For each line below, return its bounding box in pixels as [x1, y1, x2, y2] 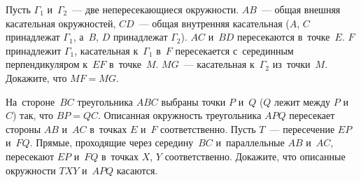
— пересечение [269, 121, 335, 136]
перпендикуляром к [6, 57, 87, 71]
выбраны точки [161, 94, 226, 108]
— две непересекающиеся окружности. [72, 2, 239, 16]
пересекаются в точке [237, 29, 330, 44]
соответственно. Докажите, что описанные [164, 148, 346, 163]
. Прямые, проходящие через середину [29, 135, 194, 150]
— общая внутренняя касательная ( [139, 15, 290, 30]
